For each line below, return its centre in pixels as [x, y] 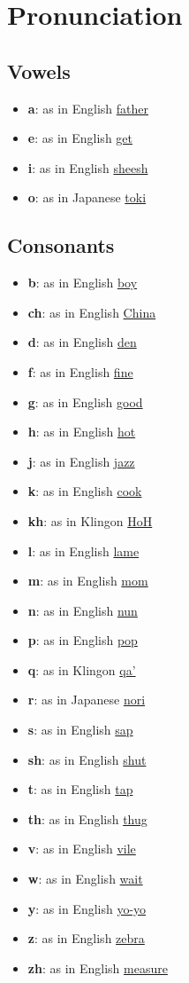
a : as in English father [88, 108]
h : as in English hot [82, 432]
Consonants [61, 245]
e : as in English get [80, 138]
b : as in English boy [83, 283]
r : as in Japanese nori [87, 700]
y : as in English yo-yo [87, 908]
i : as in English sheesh [88, 167]
